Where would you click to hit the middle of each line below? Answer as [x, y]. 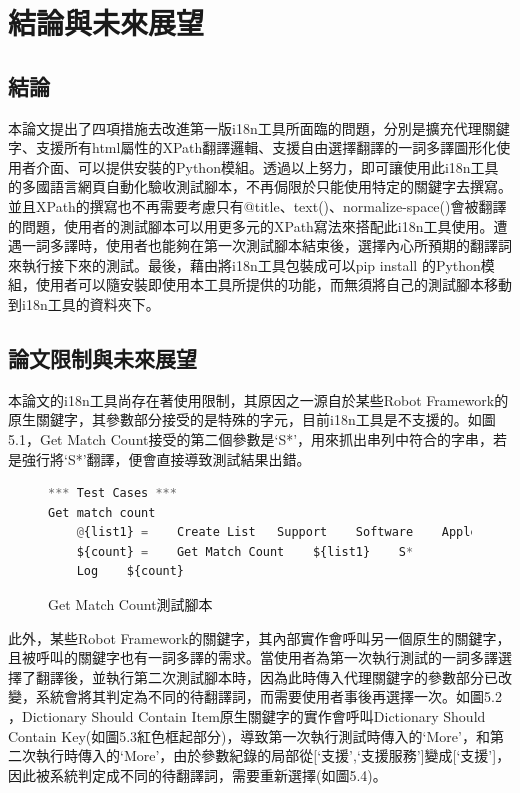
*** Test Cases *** [112, 493]
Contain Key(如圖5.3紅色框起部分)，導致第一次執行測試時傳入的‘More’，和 [249, 735]
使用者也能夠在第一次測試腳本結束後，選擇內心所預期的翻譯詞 [308, 245]
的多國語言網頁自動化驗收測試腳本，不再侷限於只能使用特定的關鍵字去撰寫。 [260, 186]
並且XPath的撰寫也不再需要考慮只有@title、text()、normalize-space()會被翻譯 [257, 205]
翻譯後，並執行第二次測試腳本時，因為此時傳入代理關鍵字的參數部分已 [266, 676]
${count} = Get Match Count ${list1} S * [245, 551]
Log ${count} [130, 571]
